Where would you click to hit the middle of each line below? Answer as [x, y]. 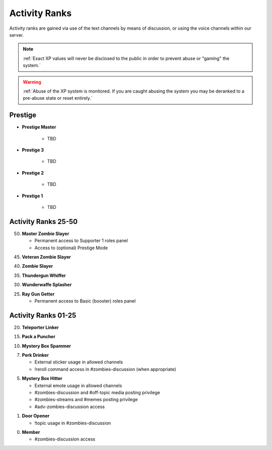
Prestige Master [39, 127]
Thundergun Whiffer [44, 275]
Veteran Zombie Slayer [46, 257]
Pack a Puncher [39, 337]
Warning [32, 82]
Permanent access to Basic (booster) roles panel [85, 301]
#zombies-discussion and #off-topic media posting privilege [97, 392]
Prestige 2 [33, 173]
